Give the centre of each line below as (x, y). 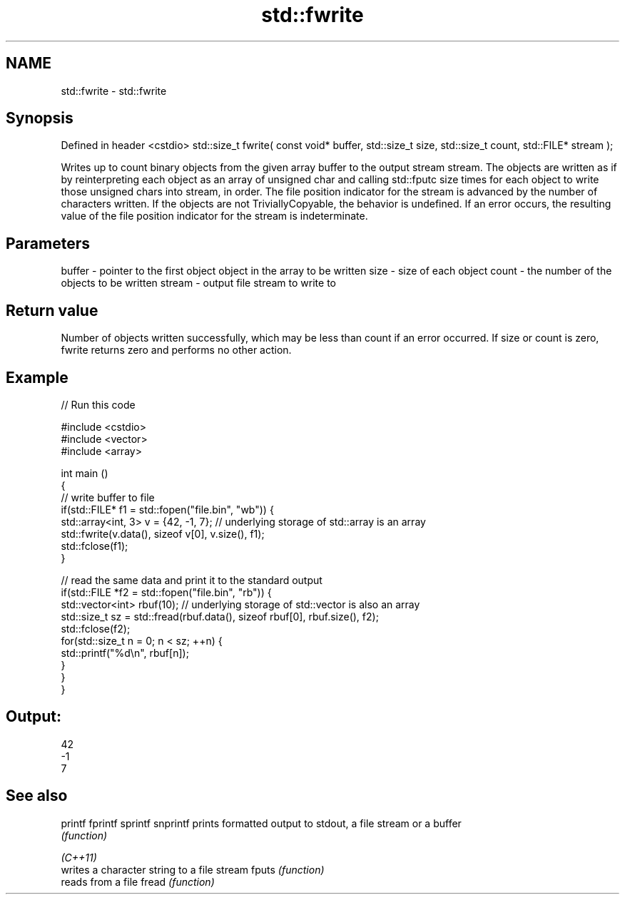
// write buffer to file (108, 497)
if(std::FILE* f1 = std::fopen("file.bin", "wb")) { (167, 509)
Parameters (48, 243)
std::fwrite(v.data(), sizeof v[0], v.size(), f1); (163, 533)
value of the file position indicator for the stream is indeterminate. (214, 216)
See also (37, 796)
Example (37, 377)
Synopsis (40, 118)
